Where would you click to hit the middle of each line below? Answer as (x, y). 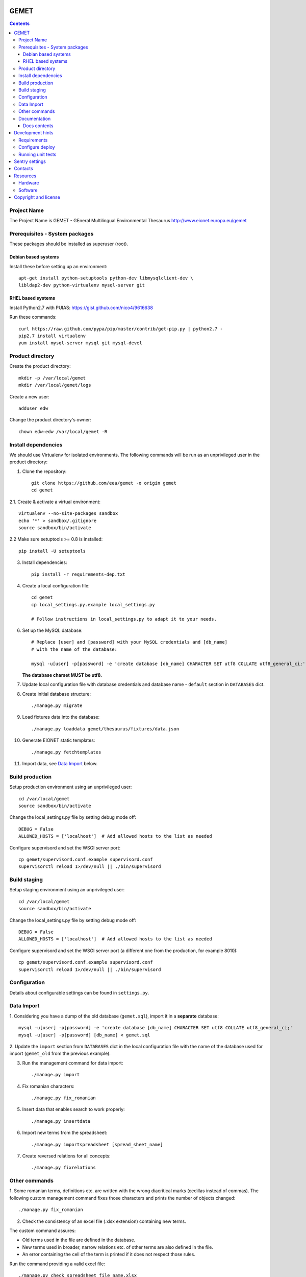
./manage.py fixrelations (64, 1168)
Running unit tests (37, 154)
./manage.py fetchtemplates (66, 752)
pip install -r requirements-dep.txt (79, 574)
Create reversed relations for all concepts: (66, 1156)
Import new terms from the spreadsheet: (65, 1133)
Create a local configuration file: (56, 586)
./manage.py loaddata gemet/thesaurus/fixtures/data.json (105, 729)
